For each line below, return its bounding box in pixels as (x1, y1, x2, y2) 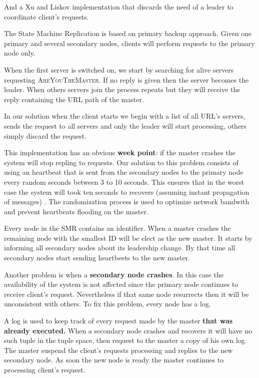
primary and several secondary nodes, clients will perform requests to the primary (4, 38, 255, 48)
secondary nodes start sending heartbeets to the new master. (4, 252, 190, 263)
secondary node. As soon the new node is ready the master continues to (4, 354, 224, 365)
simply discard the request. (4, 130, 87, 141)
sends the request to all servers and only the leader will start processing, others (4, 120, 247, 131)
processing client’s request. (4, 364, 85, 374)
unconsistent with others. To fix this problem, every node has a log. (4, 298, 211, 309)
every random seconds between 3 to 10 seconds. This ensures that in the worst (4, 176, 244, 187)
